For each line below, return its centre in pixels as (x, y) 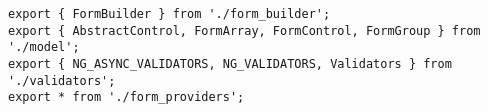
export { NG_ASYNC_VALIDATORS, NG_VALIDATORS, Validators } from (230, 63)
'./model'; (44, 47)
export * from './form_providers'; (126, 97)
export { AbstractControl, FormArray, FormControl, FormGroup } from (244, 30)
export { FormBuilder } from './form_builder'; (169, 14)
